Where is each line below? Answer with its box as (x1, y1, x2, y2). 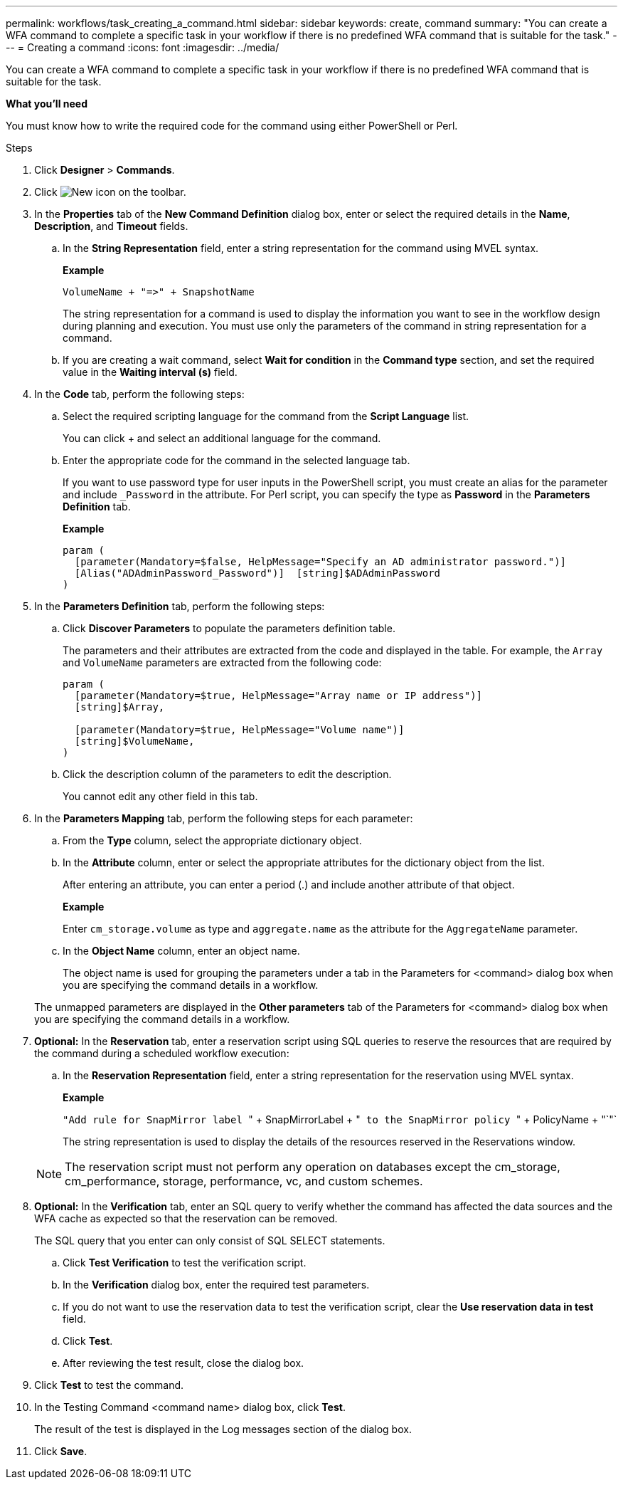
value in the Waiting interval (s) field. (63, 366, 238, 378)
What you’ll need (6, 98, 87, 110)
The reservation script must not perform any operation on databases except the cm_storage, (65, 1160, 560, 1174)
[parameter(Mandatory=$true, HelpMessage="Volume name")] (74, 724, 405, 735)
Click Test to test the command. (34, 1379, 184, 1391)
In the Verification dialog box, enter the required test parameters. (63, 1279, 370, 1291)
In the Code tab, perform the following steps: (34, 388, 245, 400)
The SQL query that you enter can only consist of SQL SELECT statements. (34, 1234, 385, 1247)
